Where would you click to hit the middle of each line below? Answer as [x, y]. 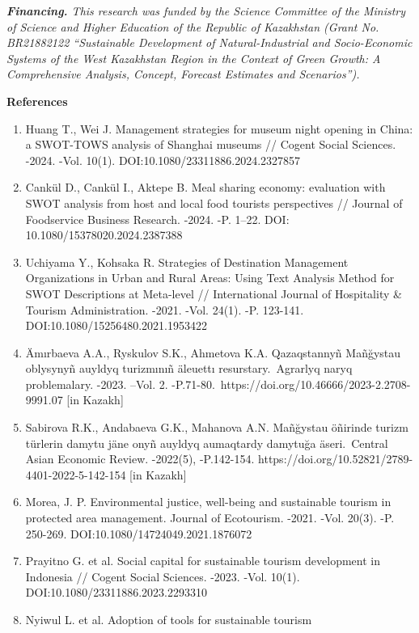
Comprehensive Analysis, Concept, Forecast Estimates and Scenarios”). [183, 74]
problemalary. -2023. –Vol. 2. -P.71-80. [120, 384]
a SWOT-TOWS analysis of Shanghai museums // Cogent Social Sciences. [211, 144]
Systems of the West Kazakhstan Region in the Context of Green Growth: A [194, 58]
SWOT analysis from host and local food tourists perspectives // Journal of [214, 203]
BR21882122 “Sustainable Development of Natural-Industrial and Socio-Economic [209, 42]
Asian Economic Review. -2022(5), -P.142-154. [140, 459]
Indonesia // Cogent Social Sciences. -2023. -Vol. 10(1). [163, 576]
